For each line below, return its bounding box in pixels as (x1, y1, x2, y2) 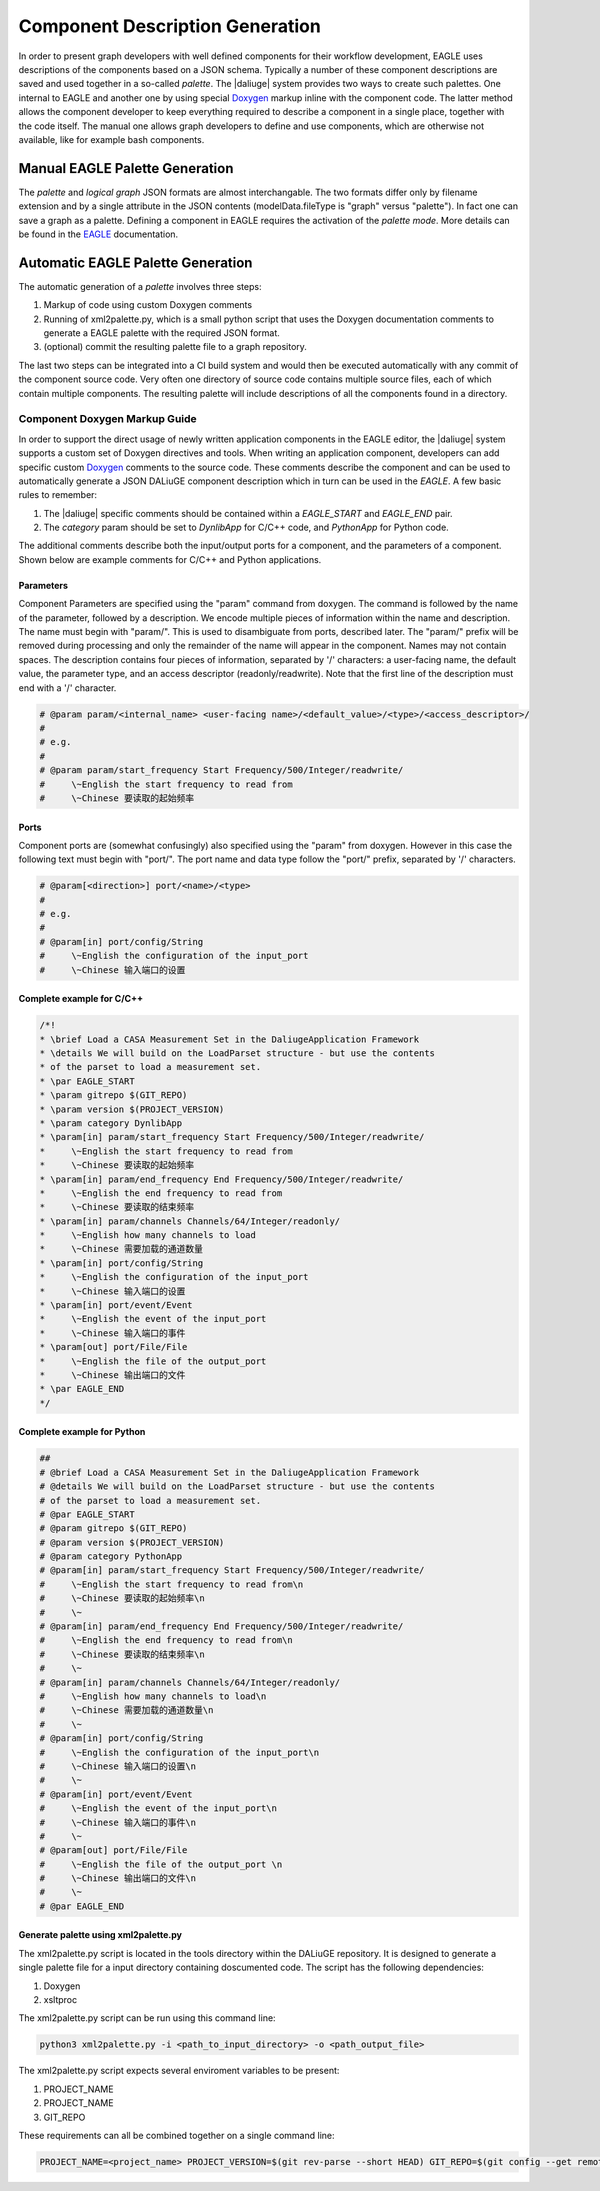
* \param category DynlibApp (39, 1117, 183, 1129)
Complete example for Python (18, 1426, 146, 1438)
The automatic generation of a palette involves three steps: (18, 280, 262, 292)
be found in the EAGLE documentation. (18, 228, 179, 240)
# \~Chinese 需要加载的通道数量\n (39, 1705, 214, 1716)
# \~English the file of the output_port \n (39, 1858, 283, 1870)
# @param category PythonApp (39, 1551, 183, 1562)
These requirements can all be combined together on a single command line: (18, 2129, 335, 2141)
